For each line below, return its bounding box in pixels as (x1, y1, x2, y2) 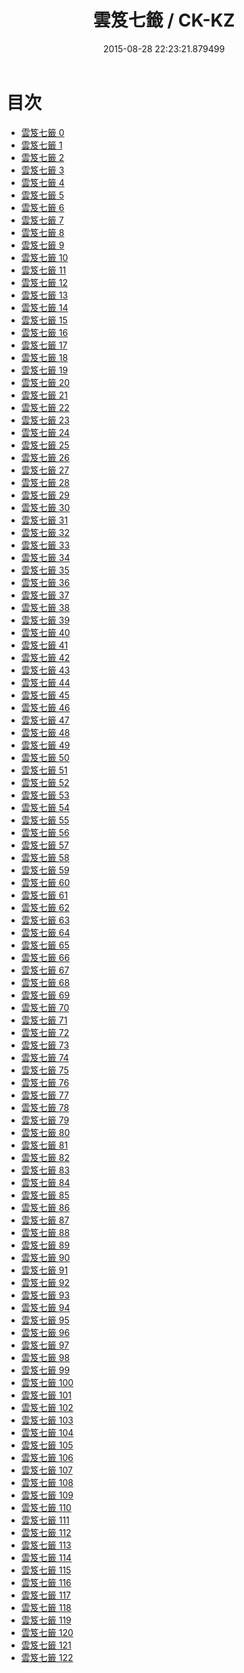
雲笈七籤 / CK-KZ (92, 9, 236, 32)
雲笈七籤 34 (20, 551, 71, 563)
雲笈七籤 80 (20, 1126, 71, 1138)
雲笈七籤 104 (20, 1426, 74, 1438)
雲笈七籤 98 (20, 1351, 71, 1363)
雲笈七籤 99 (20, 1364, 71, 1376)
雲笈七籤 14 (20, 301, 69, 313)
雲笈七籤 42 (20, 651, 71, 663)
